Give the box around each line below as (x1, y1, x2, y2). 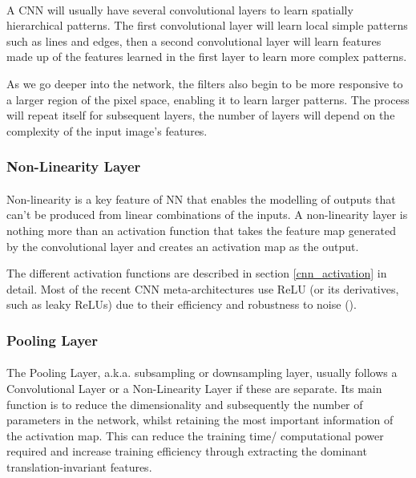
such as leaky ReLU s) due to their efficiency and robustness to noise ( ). (6, 296, 357, 313)
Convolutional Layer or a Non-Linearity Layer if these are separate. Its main (6, 379, 382, 396)
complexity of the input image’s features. (6, 122, 208, 139)
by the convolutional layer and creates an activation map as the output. (6, 237, 359, 254)
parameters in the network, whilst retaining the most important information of (6, 411, 394, 428)
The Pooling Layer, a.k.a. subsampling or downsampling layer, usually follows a (6, 364, 398, 381)
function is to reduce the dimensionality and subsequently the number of (6, 395, 363, 412)
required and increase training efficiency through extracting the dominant (6, 443, 367, 460)
